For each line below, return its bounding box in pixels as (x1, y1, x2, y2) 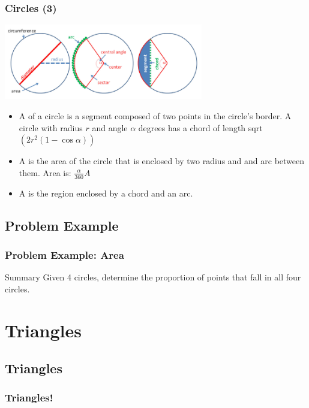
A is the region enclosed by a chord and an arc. (19, 186, 193, 199)
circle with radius (19, 121, 83, 134)
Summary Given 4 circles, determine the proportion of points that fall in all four (5, 271, 301, 283)
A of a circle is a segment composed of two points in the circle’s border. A (19, 109, 292, 122)
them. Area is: (19, 166, 71, 179)
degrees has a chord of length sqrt (138, 121, 263, 134)
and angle (92, 121, 128, 134)
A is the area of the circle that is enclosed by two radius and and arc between (19, 155, 305, 167)
